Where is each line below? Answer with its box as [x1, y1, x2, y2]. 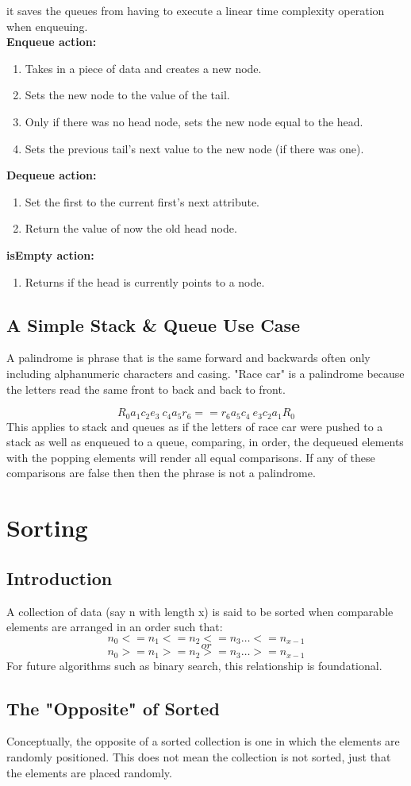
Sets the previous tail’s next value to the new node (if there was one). [25, 140, 364, 156]
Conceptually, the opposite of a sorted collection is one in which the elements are [6, 733, 400, 749]
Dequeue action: [6, 167, 97, 183]
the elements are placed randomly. [6, 764, 172, 780]
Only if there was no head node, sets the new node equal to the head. [25, 113, 363, 129]
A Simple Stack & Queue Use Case [6, 312, 301, 337]
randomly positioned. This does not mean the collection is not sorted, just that [6, 749, 391, 765]
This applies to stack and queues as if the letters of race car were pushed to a [6, 418, 383, 434]
